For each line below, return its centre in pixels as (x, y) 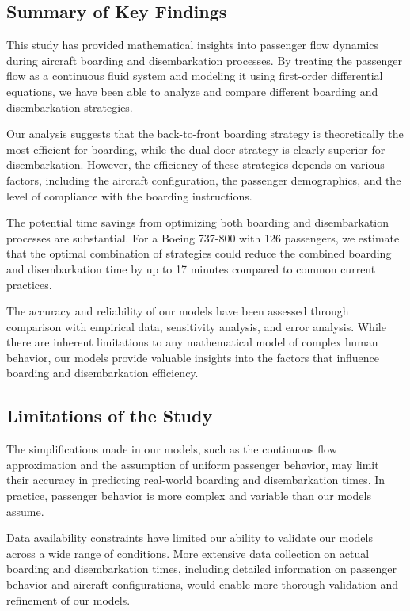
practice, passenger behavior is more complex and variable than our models (189, 496)
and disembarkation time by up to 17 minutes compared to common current (191, 268)
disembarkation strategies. (70, 107)
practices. (29, 284)
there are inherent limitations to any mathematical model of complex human (192, 342)
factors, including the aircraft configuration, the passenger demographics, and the (204, 179)
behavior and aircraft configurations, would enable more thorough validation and (203, 584)
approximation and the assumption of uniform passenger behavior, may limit (193, 464)
